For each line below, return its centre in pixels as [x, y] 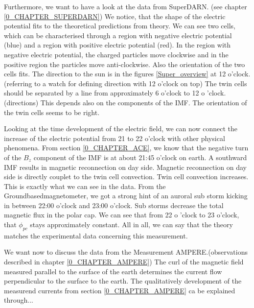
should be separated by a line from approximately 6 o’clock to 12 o [104, 93]
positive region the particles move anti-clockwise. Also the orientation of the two [125, 64]
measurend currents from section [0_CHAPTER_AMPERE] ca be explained [120, 290]
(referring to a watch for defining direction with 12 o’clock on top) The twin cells [126, 83]
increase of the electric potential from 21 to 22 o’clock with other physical [115, 138]
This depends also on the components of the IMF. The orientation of [144, 102]
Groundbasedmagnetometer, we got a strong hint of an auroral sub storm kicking [126, 196]
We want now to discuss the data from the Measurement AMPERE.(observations [126, 252]
